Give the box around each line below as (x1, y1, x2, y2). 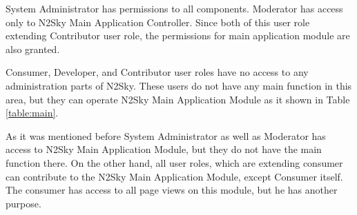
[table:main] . (6, 105, 59, 120)
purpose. (6, 196, 41, 210)
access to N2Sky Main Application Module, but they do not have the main (6, 142, 322, 156)
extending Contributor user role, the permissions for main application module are (6, 28, 350, 43)
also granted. (6, 41, 60, 56)
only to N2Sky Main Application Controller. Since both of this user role (6, 14, 310, 29)
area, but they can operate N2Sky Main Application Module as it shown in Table (6, 92, 350, 106)
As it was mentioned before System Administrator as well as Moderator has (6, 128, 326, 143)
